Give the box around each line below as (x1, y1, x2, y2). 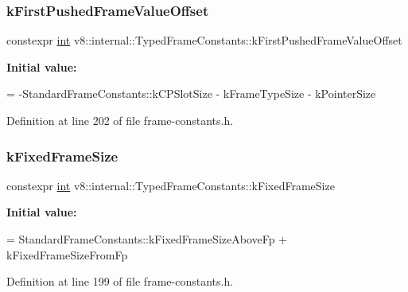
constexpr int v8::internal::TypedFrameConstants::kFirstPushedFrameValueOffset (6, 32, 402, 49)
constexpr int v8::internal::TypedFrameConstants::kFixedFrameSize (6, 177, 335, 193)
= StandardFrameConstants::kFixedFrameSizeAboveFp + (6, 231, 288, 247)
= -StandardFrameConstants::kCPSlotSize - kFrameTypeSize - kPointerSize (6, 85, 376, 102)
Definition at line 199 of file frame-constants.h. (6, 273, 234, 290)
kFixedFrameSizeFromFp (6, 246, 128, 263)
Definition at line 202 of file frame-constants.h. (6, 112, 234, 128)
